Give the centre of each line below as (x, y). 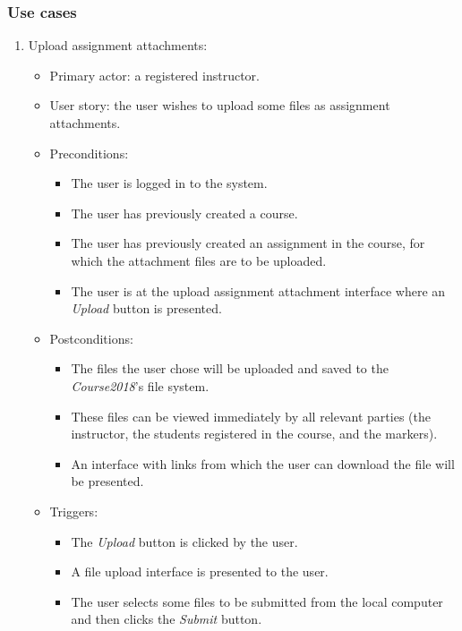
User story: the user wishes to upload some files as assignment (220, 105)
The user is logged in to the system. (169, 183)
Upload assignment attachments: (118, 45)
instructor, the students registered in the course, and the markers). (254, 434)
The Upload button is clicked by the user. (184, 541)
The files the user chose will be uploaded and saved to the (230, 368)
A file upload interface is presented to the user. (200, 571)
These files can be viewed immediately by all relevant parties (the (251, 416)
